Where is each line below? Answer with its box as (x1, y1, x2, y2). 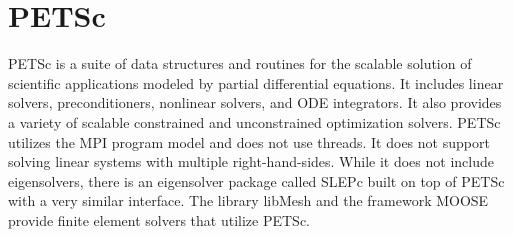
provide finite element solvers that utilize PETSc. (8, 209, 311, 230)
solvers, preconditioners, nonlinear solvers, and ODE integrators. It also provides (8, 92, 502, 113)
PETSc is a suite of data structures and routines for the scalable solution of (8, 53, 472, 74)
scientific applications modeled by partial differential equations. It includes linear (8, 72, 504, 93)
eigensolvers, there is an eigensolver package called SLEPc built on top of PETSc (8, 170, 505, 191)
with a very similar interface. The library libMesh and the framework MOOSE (8, 190, 489, 211)
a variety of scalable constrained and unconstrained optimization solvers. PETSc (8, 111, 501, 132)
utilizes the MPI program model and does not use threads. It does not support (8, 131, 490, 152)
